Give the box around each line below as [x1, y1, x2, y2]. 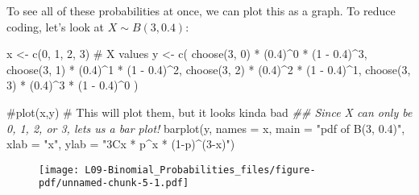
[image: [39, 164, 80, 176]
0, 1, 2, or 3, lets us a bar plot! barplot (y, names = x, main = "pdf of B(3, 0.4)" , [6, 119, 405, 136]
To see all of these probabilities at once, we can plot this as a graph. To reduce [6, 2, 396, 19]
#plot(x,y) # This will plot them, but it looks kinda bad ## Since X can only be [6, 103, 413, 120]
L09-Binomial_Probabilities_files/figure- [85, 164, 316, 176]
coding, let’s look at [6, 18, 105, 35]
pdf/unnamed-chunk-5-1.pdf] [39, 177, 189, 189]
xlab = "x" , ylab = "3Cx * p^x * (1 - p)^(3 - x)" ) [6, 135, 235, 152]
